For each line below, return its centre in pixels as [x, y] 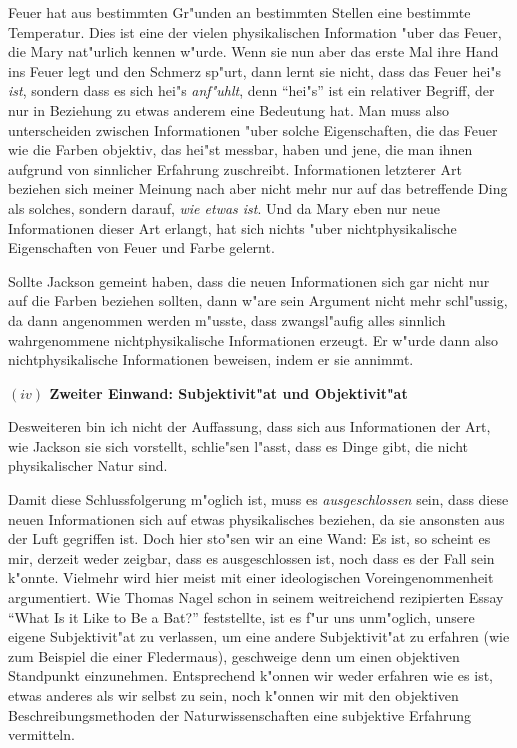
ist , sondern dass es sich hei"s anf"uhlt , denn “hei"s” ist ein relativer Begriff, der [251, 90]
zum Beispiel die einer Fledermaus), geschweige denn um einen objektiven [234, 655]
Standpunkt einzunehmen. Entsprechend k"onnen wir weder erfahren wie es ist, [250, 675]
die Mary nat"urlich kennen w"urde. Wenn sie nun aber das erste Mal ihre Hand [253, 51]
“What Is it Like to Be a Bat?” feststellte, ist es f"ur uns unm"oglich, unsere [241, 616]
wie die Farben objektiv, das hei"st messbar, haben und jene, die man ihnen [240, 149]
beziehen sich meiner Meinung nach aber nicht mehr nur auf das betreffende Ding [258, 188]
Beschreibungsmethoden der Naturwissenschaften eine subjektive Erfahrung [240, 714]
